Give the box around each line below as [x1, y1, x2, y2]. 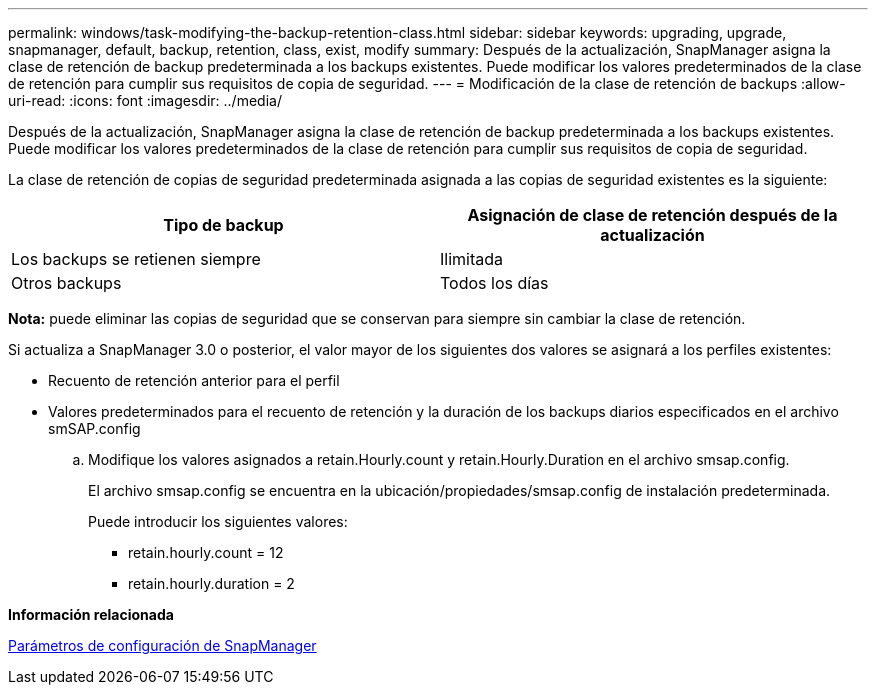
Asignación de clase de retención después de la [467, 205, 838, 225]
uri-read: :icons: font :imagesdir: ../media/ [8, 92, 282, 109]
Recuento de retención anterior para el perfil [48, 372, 340, 389]
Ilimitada [440, 249, 504, 269]
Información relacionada [8, 606, 174, 623]
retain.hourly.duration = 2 [128, 575, 295, 592]
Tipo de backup [163, 215, 284, 235]
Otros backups [11, 273, 122, 293]
